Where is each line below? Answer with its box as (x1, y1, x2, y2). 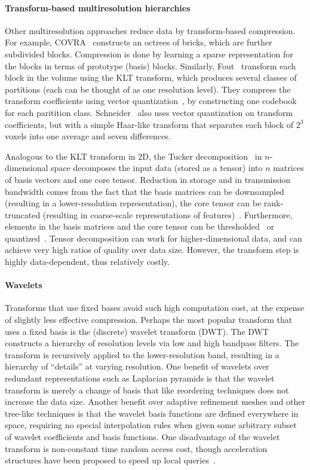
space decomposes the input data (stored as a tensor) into (51, 161, 263, 174)
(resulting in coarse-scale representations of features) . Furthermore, (42, 208, 293, 221)
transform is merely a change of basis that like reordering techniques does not (5, 383, 289, 396)
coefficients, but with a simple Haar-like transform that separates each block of (5, 118, 294, 130)
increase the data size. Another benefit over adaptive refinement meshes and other (5, 395, 305, 408)
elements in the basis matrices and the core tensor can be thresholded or (5, 220, 274, 233)
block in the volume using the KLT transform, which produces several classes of (5, 71, 297, 84)
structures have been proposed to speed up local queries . (5, 454, 216, 466)
